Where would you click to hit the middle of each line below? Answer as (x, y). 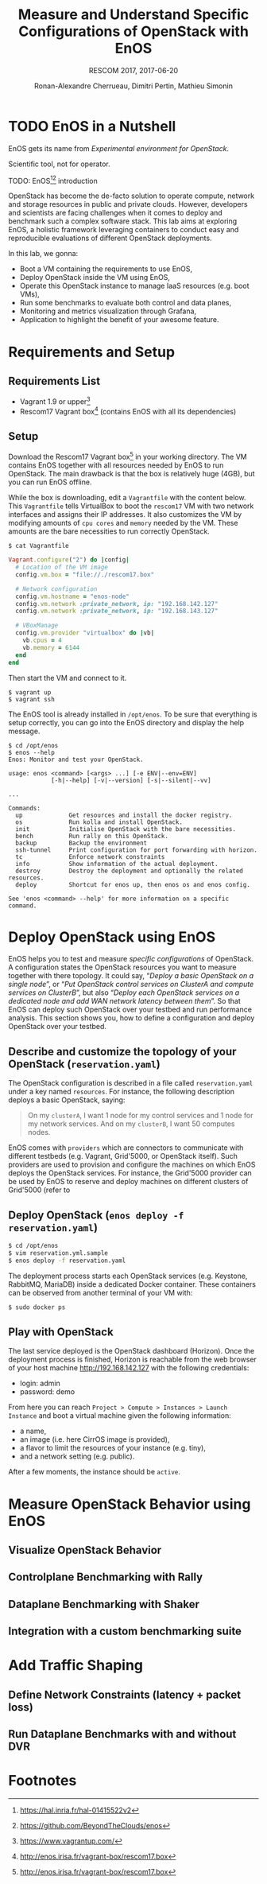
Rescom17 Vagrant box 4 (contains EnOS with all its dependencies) (128, 411)
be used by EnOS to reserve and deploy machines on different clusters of (128, 1182)
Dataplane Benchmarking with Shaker (104, 1604)
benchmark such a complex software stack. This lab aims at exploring (123, 221)
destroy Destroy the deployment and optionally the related (130, 871)
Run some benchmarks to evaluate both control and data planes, (126, 303)
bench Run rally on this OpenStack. (92, 836)
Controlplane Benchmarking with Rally (106, 1577)
